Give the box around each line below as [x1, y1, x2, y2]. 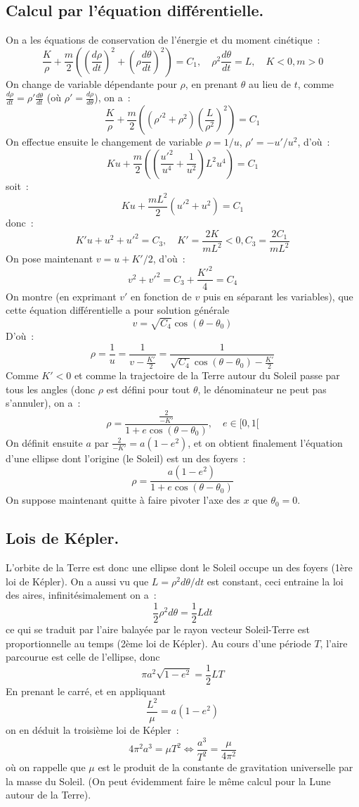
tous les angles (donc [6, 381, 95, 396]
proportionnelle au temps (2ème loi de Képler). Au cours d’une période [6, 635, 311, 650]
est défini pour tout [106, 381, 190, 396]
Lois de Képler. [6, 527, 119, 549]
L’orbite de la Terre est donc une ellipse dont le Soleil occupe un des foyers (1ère [6, 560, 353, 575]
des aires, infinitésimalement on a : [6, 587, 157, 602]
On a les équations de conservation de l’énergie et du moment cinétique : [6, 32, 320, 47]
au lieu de [249, 76, 291, 91]
